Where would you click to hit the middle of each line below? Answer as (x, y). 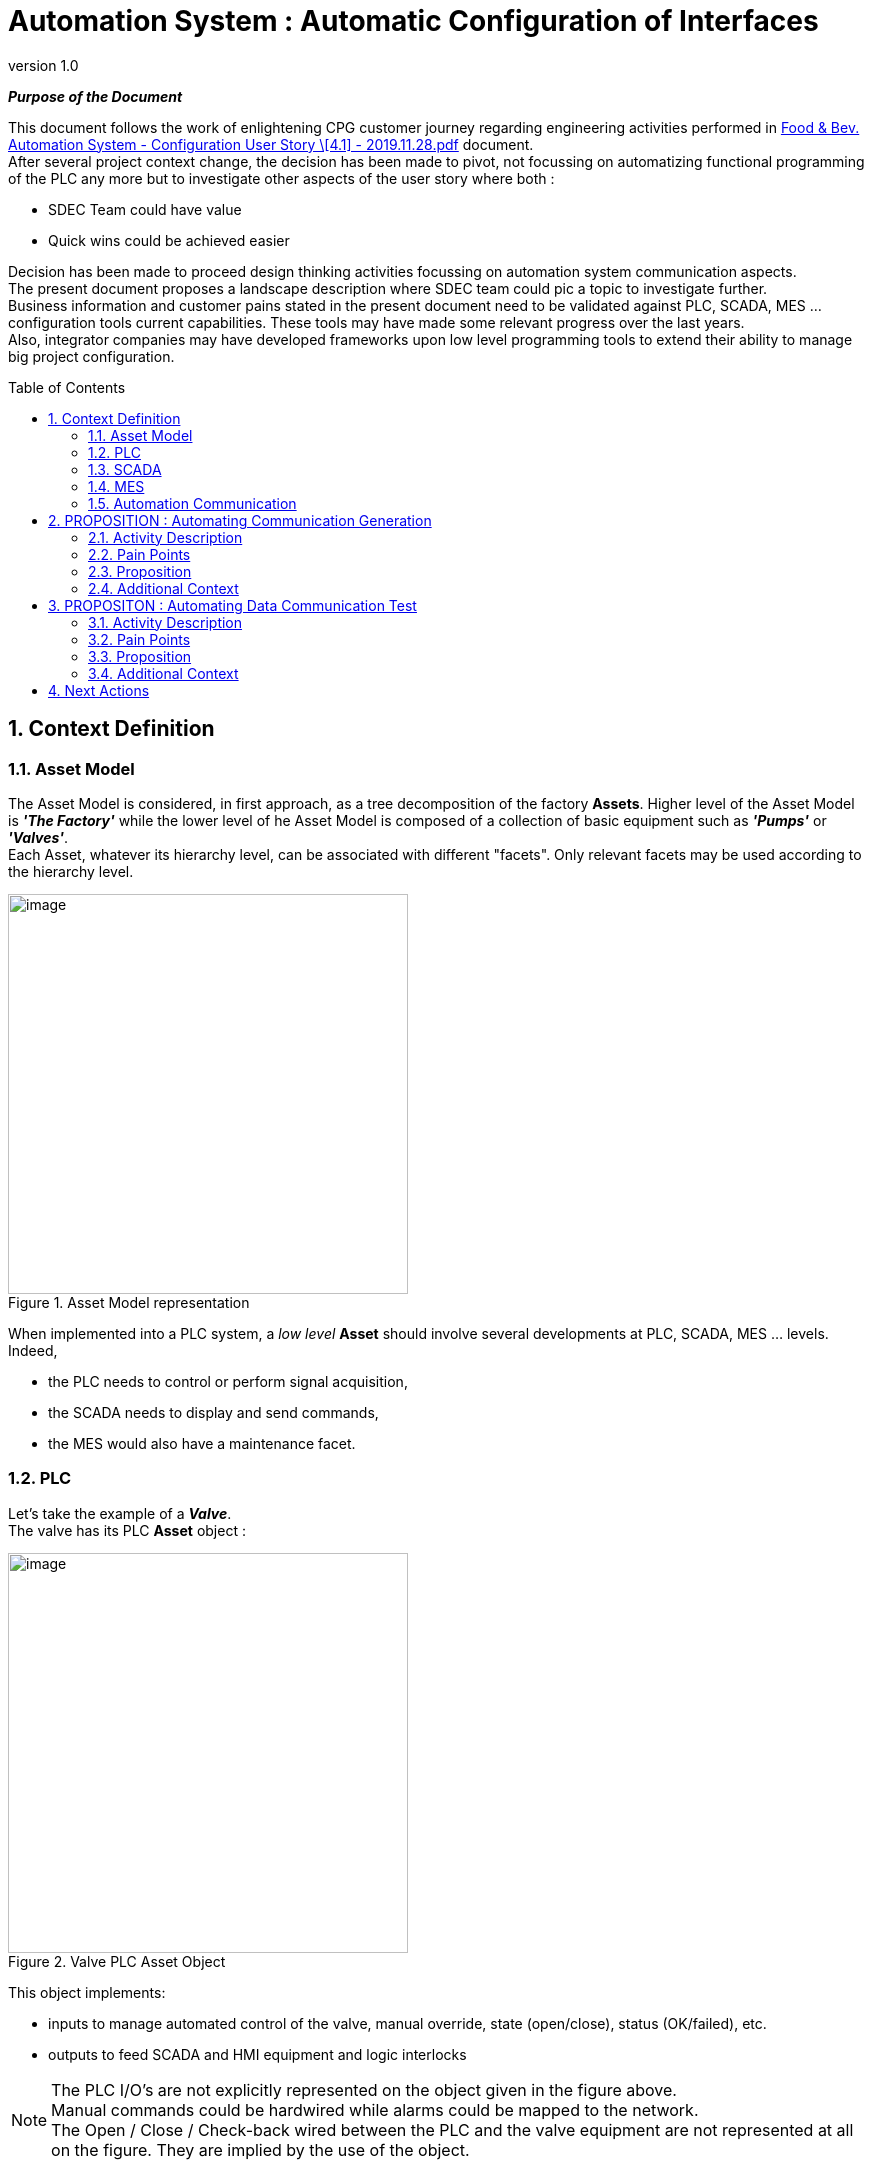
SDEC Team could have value (145, 209)
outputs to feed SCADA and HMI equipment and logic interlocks (257, 2054)
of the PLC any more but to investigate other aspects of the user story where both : (281, 178)
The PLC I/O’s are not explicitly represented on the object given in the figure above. (364, 2089)
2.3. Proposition (140, 571)
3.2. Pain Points (139, 639)
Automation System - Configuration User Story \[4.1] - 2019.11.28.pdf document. (271, 144)
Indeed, (33, 1350)
